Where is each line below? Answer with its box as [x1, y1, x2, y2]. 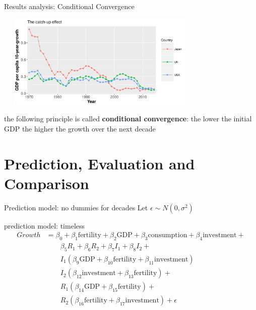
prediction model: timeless [4, 220, 85, 231]
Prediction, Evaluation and [4, 153, 195, 173]
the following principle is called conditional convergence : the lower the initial [4, 113, 252, 124]
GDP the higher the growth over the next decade [4, 123, 156, 134]
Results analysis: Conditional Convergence [4, 1, 135, 11]
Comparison [4, 172, 89, 193]
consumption [148, 232, 187, 239]
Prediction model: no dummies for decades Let [4, 202, 148, 212]
